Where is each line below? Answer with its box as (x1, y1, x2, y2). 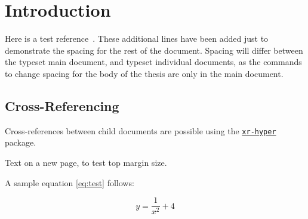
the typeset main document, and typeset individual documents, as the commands (5, 55, 302, 68)
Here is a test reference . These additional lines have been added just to (5, 32, 269, 45)
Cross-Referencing (5, 96, 119, 115)
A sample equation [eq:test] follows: (5, 176, 134, 189)
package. (5, 136, 36, 149)
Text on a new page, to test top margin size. (5, 156, 167, 168)
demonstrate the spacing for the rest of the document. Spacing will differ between (5, 44, 303, 56)
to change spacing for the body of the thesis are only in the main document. (5, 67, 284, 79)
